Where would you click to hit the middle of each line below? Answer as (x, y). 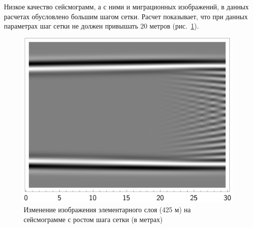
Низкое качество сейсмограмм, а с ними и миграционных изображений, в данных (126, 6)
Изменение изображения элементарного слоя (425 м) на (107, 209)
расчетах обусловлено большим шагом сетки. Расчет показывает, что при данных (126, 16)
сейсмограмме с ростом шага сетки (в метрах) (93, 219)
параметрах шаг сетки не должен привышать (71, 26)
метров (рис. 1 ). (174, 26)
